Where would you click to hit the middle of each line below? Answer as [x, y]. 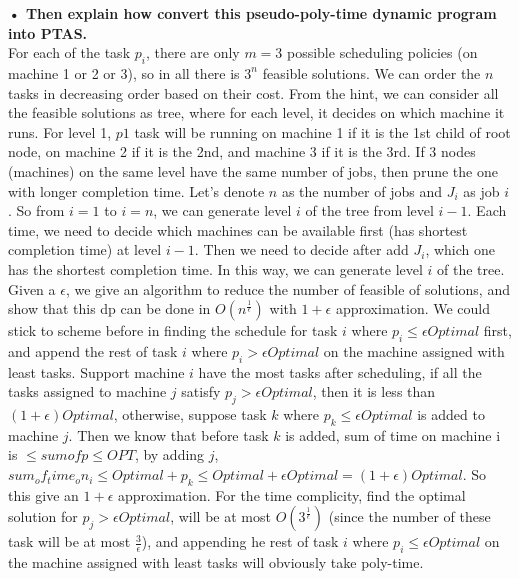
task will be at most [69, 541]
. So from [36, 210]
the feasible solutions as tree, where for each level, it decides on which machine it [256, 112]
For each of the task [69, 52]
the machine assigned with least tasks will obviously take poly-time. [216, 562]
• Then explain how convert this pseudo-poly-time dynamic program [252, 13]
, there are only [192, 52]
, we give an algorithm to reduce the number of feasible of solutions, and [287, 288]
